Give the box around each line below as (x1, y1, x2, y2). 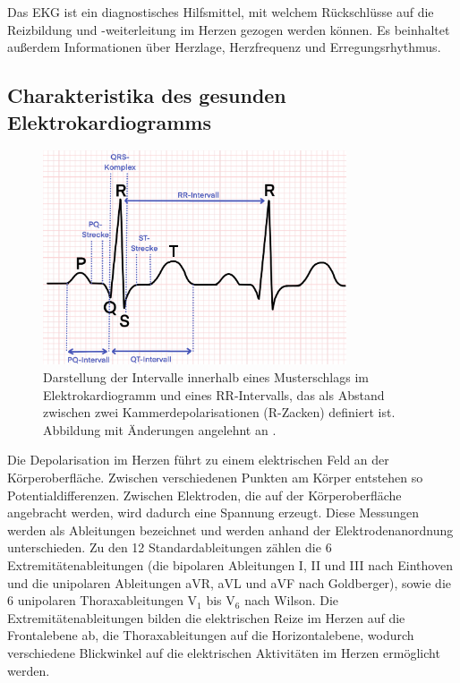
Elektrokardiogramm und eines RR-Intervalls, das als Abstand (43, 385, 385, 404)
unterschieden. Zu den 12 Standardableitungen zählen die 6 (7, 538, 332, 557)
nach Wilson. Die (244, 591, 339, 610)
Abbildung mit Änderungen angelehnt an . (43, 420, 277, 439)
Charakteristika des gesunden (7, 81, 286, 109)
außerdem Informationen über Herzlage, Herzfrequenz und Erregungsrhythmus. (7, 38, 441, 56)
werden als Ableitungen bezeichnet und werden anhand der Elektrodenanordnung (7, 520, 454, 539)
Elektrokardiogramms (7, 107, 211, 135)
